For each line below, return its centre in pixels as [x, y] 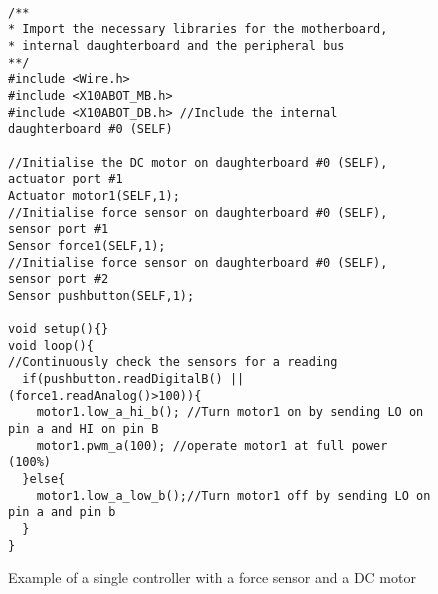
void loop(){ [51, 345]
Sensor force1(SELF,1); [87, 245]
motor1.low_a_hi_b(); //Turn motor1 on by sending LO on [230, 412]
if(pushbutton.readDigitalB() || [133, 379]
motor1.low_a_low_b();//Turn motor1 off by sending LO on [233, 495]
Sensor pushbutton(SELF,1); [101, 295]
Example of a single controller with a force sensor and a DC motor [212, 577]
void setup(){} [58, 329]
